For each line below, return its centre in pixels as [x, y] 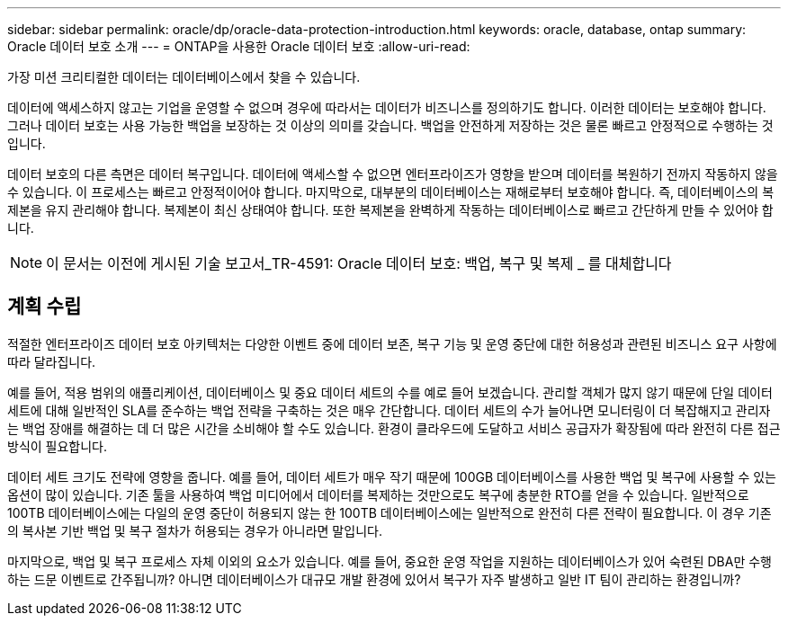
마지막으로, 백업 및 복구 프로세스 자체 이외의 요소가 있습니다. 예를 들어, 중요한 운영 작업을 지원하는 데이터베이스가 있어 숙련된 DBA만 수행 [390, 561]
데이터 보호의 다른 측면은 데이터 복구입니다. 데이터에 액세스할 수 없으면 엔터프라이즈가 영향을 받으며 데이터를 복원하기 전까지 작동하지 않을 [393, 174]
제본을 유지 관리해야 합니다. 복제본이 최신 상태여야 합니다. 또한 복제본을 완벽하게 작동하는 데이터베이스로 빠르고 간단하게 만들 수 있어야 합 [390, 210]
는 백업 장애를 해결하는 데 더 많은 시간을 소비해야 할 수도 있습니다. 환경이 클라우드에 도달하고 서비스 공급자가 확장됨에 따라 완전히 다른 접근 [394, 428]
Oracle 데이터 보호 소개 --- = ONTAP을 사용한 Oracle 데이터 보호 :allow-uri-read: [239, 46]
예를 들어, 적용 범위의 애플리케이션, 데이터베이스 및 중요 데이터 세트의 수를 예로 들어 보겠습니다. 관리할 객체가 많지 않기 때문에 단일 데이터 [390, 392]
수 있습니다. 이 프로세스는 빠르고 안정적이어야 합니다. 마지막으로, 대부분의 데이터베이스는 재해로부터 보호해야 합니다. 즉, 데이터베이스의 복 [391, 192]
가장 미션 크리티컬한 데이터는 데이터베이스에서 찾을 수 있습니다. [184, 77]
